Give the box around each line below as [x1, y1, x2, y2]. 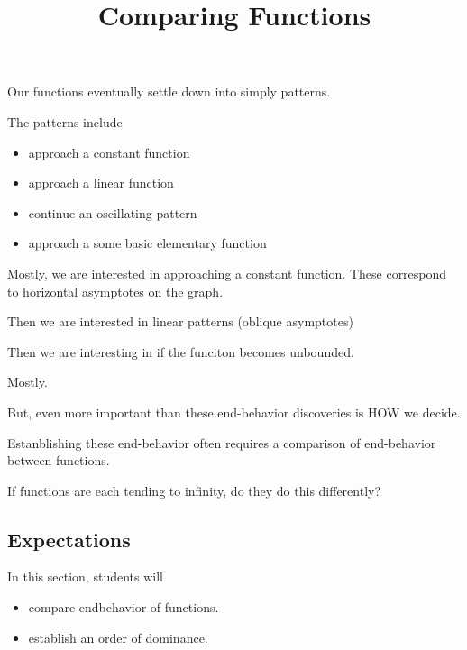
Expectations [7, 525, 131, 553]
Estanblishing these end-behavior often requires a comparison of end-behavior [7, 433, 436, 452]
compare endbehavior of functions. [28, 598, 219, 617]
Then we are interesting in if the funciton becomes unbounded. [7, 342, 354, 361]
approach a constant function [28, 142, 190, 161]
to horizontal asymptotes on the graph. [7, 281, 224, 300]
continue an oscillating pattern [28, 203, 197, 222]
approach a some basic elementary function [28, 233, 267, 252]
